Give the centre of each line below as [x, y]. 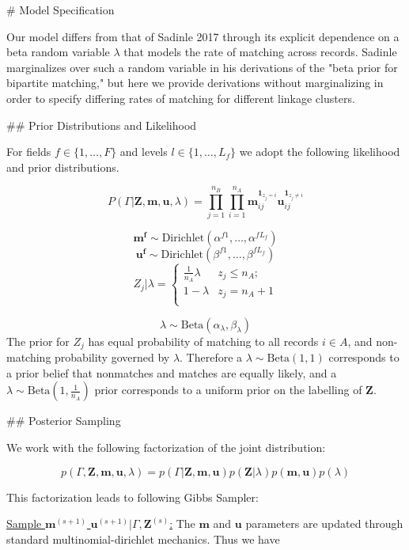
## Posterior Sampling [64, 421]
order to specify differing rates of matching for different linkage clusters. [181, 98]
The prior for [38, 341]
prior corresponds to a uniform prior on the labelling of [228, 390]
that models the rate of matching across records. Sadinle [260, 52]
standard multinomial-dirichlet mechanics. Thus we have [143, 539]
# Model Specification [61, 9]
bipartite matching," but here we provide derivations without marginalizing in [195, 83]
